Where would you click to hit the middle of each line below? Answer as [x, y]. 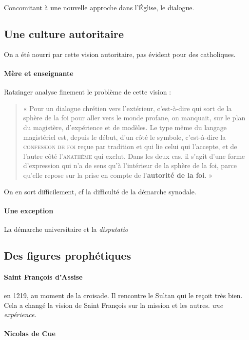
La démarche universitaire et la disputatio [66, 229]
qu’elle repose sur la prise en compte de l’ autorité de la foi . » [118, 175]
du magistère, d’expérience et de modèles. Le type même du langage [125, 127]
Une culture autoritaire [64, 33]
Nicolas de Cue [30, 333]
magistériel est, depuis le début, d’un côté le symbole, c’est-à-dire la [124, 137]
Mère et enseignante [39, 73]
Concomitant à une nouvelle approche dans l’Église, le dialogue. [99, 7]
